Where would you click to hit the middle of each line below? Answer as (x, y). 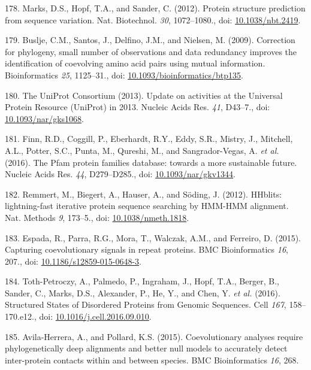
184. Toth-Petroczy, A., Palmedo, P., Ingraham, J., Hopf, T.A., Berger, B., (142, 281)
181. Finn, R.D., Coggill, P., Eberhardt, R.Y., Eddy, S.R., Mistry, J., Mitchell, (149, 139)
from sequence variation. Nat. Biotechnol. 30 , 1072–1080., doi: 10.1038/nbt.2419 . (153, 19)
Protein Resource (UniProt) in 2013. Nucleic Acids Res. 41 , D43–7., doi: (138, 107)
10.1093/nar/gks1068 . (44, 118)
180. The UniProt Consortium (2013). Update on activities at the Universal (144, 95)
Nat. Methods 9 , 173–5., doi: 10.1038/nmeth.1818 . (97, 217)
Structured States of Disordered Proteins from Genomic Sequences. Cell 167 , (146, 304)
